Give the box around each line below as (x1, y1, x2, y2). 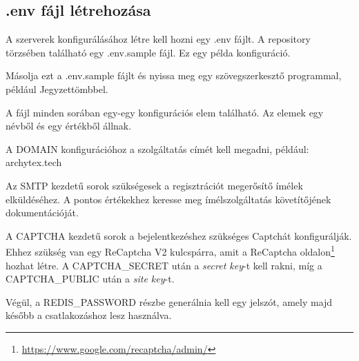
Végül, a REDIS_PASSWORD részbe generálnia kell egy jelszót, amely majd (6, 294, 333, 309)
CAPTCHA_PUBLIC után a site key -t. (6, 271, 175, 286)
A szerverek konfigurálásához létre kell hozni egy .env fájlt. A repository (6, 32, 311, 46)
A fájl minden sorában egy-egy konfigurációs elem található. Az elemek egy (6, 105, 324, 119)
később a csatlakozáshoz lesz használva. (6, 308, 172, 322)
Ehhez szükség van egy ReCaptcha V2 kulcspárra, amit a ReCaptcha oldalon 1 (6, 243, 335, 258)
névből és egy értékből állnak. (6, 118, 132, 133)
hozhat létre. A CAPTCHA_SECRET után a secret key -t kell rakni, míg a (6, 258, 322, 272)
